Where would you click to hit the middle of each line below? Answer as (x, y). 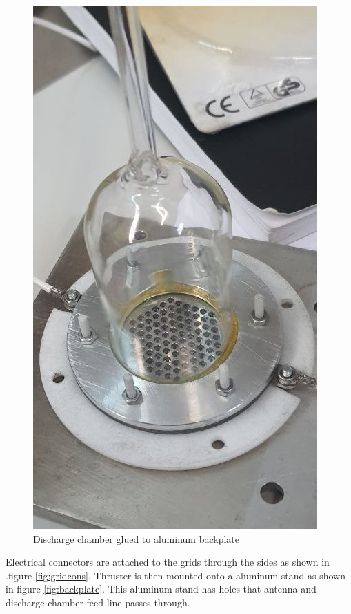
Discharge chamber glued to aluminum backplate (137, 538)
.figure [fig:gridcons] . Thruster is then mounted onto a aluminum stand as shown (175, 575)
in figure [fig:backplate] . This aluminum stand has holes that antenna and (161, 589)
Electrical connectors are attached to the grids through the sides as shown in (168, 562)
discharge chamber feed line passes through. (98, 602)
